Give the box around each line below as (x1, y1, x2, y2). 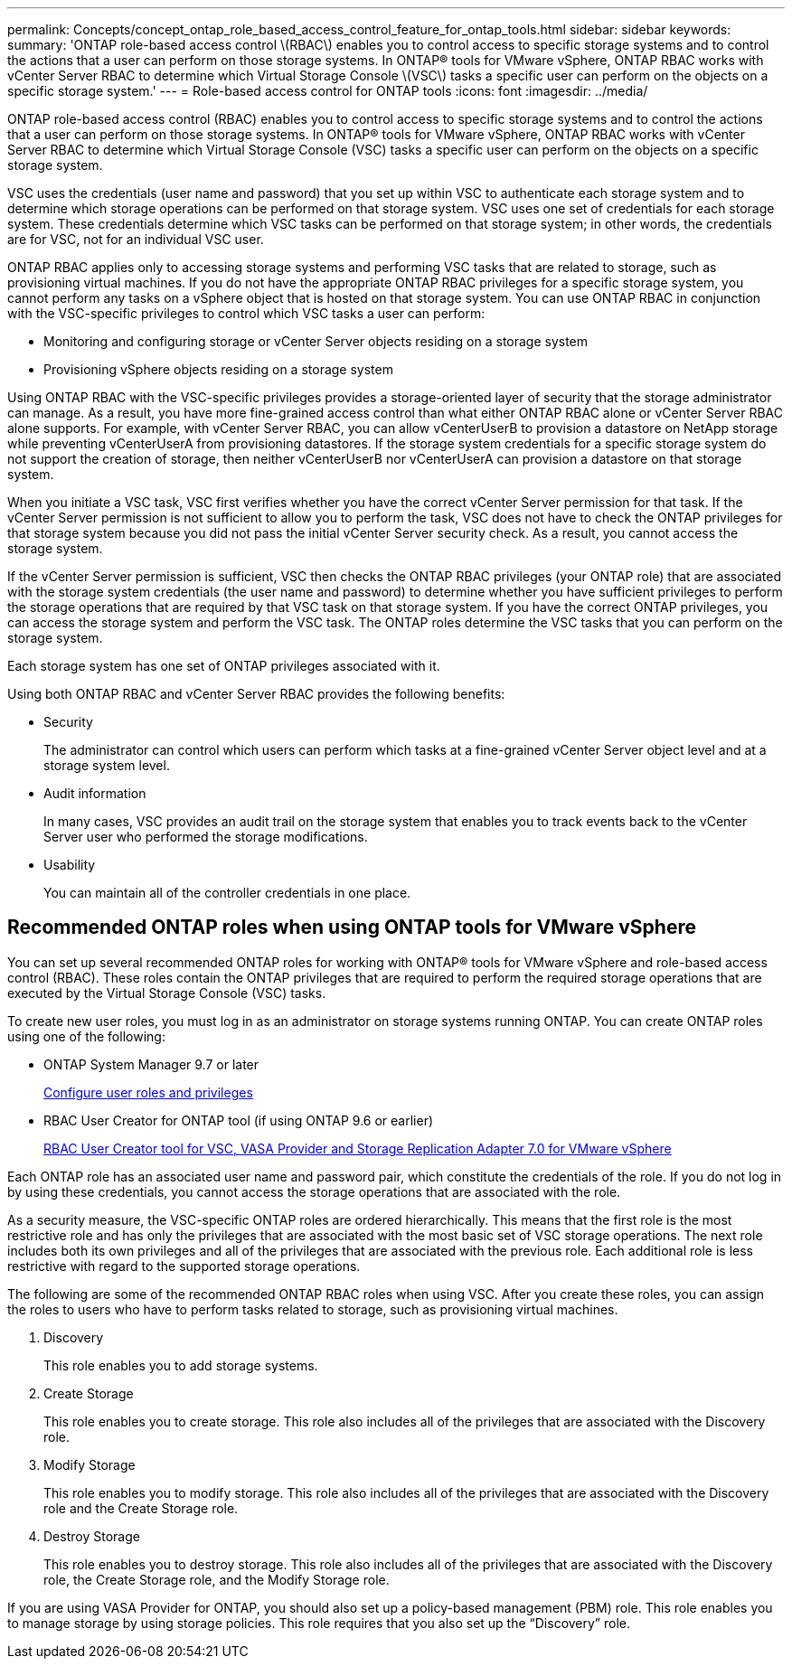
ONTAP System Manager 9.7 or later (43, 1056, 259, 1072)
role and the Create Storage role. (43, 1500, 239, 1516)
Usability (43, 857, 96, 872)
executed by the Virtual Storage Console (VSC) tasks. (7, 984, 326, 1001)
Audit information (43, 786, 146, 801)
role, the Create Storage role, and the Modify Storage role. (43, 1571, 390, 1587)
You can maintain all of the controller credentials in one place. (43, 885, 411, 900)
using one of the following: (7, 1028, 165, 1044)
